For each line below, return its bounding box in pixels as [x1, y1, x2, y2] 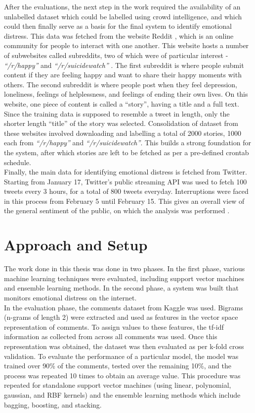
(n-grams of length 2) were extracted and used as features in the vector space [4, 312, 238, 322]
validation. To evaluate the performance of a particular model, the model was [4, 351, 239, 361]
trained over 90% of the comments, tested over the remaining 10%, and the [4, 360, 231, 371]
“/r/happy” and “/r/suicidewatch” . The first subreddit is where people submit [4, 59, 244, 70]
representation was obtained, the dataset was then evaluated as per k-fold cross [4, 341, 244, 351]
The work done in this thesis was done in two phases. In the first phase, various [4, 263, 245, 274]
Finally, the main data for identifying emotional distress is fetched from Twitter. [4, 167, 247, 177]
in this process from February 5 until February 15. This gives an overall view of [4, 195, 245, 206]
